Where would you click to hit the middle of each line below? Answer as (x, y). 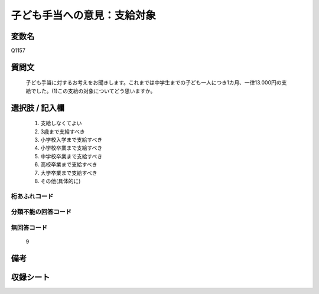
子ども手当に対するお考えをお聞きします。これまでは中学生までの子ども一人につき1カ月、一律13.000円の (154, 83)
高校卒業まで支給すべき (69, 165)
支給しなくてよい (61, 123)
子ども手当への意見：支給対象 (84, 15)
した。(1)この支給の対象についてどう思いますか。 (96, 91)
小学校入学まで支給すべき (71, 140)
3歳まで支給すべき (63, 131)
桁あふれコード (32, 196)
